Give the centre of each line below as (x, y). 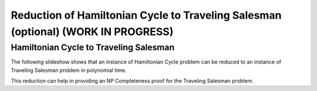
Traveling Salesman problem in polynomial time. (69, 70)
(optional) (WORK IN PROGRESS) (92, 32)
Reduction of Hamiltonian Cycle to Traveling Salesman (146, 15)
